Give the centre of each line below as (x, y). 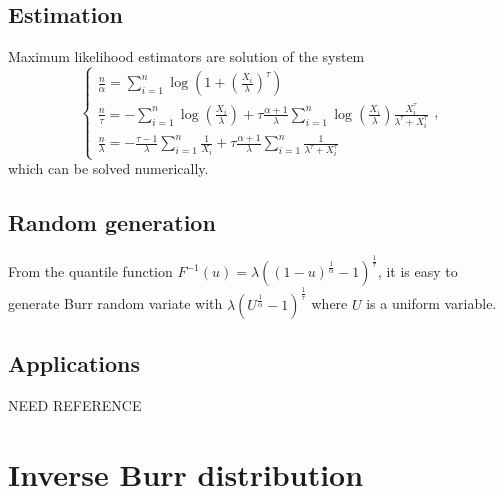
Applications (74, 363)
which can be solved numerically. (108, 168)
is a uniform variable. (431, 303)
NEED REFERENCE (75, 405)
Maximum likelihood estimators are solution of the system (186, 56)
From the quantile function (90, 271)
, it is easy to (417, 271)
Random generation (112, 222)
